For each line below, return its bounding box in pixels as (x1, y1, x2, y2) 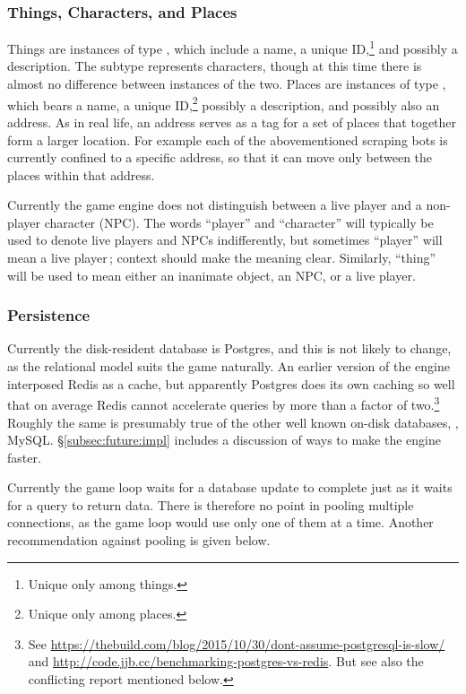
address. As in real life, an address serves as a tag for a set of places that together (7, 112, 457, 131)
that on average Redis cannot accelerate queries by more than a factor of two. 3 (7, 393, 440, 413)
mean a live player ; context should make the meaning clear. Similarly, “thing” (7, 248, 436, 267)
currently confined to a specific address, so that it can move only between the (7, 148, 433, 167)
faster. (7, 447, 41, 466)
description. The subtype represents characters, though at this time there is (7, 56, 422, 75)
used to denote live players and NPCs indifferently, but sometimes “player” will (7, 230, 443, 249)
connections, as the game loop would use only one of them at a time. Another (7, 513, 434, 532)
